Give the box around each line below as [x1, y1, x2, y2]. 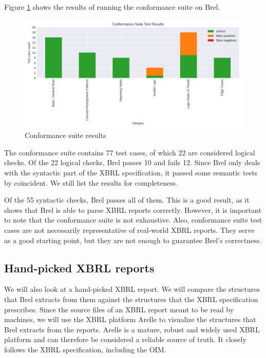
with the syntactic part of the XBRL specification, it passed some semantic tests [4, 167, 258, 177]
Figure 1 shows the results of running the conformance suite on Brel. [4, 2, 220, 12]
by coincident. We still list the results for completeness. [4, 177, 178, 188]
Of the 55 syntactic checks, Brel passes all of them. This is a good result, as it [4, 194, 250, 205]
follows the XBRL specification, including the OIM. [4, 344, 166, 354]
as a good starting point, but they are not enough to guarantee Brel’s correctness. [4, 234, 262, 245]
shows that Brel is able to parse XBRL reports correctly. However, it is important [4, 204, 261, 215]
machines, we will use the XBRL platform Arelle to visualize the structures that [4, 314, 256, 325]
